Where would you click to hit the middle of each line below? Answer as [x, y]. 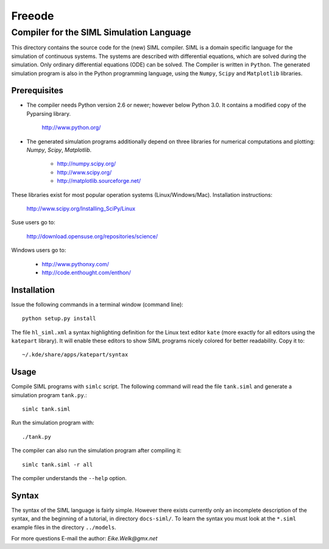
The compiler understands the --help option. [69, 478]
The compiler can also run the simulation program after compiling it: [97, 450]
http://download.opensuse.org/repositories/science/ [92, 236]
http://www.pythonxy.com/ [76, 264]
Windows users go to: [39, 250]
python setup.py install [59, 319]
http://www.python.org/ [71, 127]
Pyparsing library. [49, 113]
